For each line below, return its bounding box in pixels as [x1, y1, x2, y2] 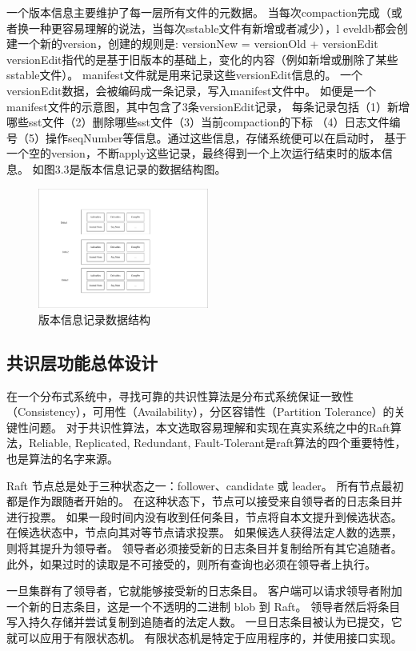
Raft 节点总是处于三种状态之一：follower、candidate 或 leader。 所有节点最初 [6, 477, 404, 493]
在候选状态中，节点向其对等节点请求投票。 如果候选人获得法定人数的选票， [6, 524, 402, 541]
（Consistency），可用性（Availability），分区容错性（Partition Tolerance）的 [6, 403, 394, 420]
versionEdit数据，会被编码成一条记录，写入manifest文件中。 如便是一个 [6, 82, 377, 98]
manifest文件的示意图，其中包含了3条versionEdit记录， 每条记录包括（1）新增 [6, 98, 410, 114]
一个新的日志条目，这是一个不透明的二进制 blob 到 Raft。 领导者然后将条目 [6, 597, 401, 614]
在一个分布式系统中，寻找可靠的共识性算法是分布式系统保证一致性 [6, 387, 354, 404]
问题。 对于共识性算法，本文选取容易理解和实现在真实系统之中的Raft [28, 418, 390, 435]
